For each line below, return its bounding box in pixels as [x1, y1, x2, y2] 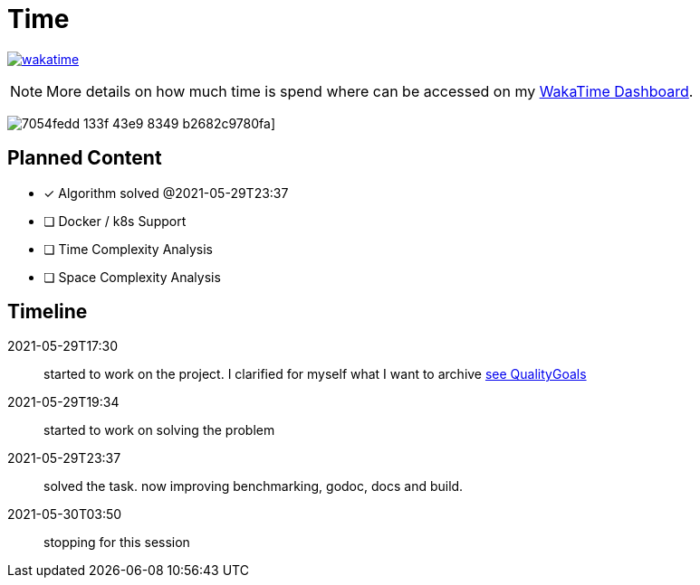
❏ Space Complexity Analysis [43, 269, 221, 285]
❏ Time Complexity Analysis [43, 241, 213, 257]
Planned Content [7, 146, 162, 170]
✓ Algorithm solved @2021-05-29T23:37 [43, 184, 289, 201]
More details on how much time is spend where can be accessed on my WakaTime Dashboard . [46, 81, 694, 100]
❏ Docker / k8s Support [43, 212, 187, 229]
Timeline [7, 300, 88, 324]
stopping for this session [43, 534, 190, 551]
